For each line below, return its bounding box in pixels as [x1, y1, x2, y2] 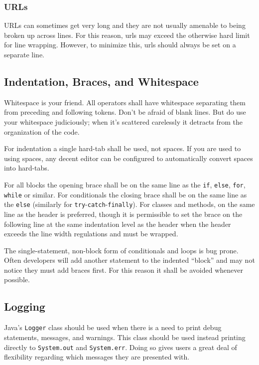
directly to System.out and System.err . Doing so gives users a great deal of [4, 342, 237, 352]
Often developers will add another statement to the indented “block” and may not [4, 255, 255, 265]
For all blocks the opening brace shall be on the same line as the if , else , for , [4, 179, 246, 189]
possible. [4, 274, 30, 285]
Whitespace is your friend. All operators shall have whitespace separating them [4, 97, 246, 107]
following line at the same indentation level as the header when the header [4, 218, 231, 229]
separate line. [4, 49, 45, 59]
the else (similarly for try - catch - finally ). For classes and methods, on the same [4, 199, 255, 209]
